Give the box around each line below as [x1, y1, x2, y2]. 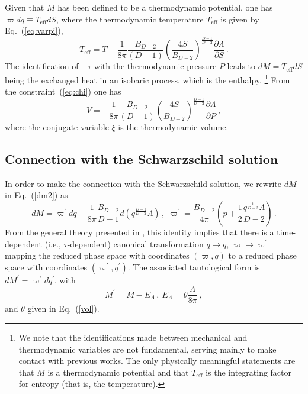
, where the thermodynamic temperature [56, 12, 204, 25]
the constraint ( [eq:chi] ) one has [5, 85, 121, 97]
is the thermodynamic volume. [118, 120, 229, 133]
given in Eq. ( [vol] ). [27, 302, 100, 315]
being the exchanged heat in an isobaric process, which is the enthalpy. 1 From [5, 72, 290, 86]
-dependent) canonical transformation [67, 237, 204, 250]
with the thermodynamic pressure [94, 60, 217, 72]
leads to [227, 60, 256, 72]
